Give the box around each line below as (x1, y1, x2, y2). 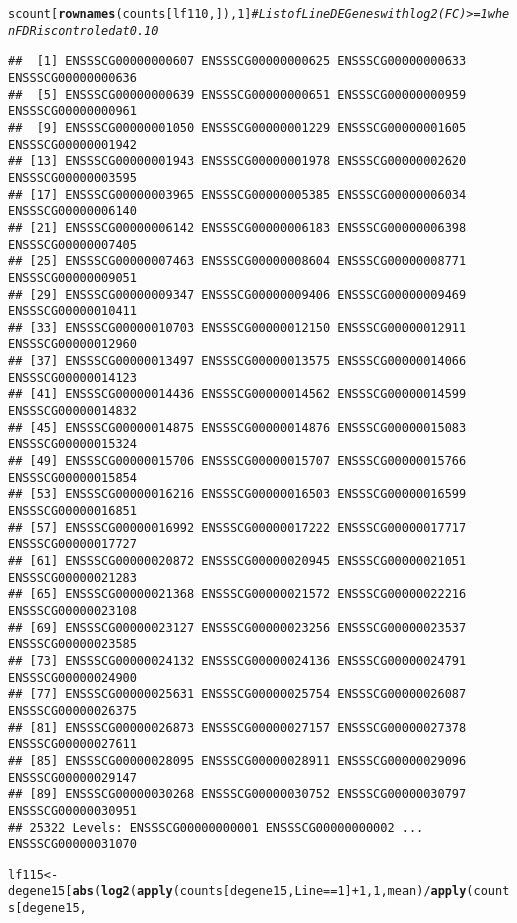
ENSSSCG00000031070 (8, 837, 137, 852)
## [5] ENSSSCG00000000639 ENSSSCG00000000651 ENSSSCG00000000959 (8, 87, 467, 102)
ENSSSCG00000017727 (8, 537, 137, 552)
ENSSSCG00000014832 (8, 404, 137, 419)
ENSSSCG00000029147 (8, 770, 137, 785)
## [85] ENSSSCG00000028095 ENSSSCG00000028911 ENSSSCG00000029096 (8, 753, 467, 768)
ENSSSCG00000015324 (8, 437, 137, 452)
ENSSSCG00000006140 (8, 204, 137, 219)
